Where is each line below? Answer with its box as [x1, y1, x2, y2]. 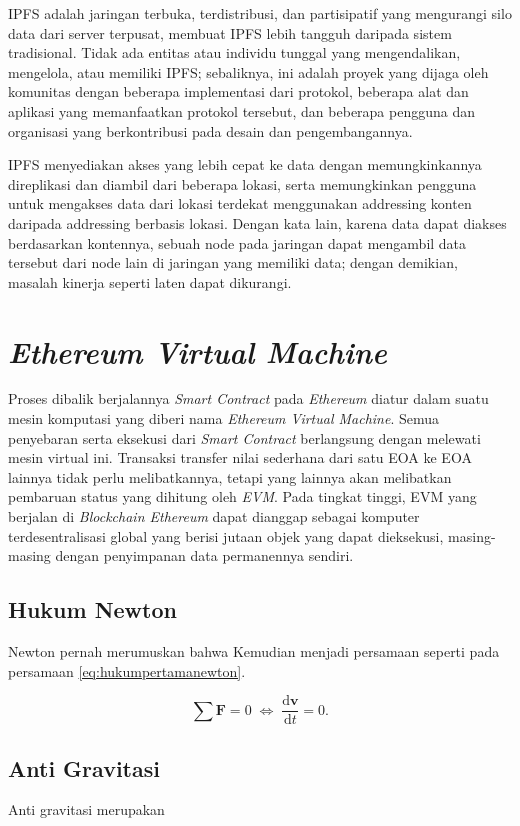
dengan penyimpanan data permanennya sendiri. [55, 545, 354, 566]
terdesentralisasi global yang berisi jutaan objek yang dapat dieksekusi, [8, 525, 444, 546]
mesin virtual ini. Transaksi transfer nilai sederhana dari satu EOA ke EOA [8, 447, 472, 468]
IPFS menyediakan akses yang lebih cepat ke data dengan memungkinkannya [8, 154, 482, 175]
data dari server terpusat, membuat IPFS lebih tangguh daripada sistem [8, 22, 452, 43]
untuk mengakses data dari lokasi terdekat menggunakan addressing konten [8, 193, 472, 214]
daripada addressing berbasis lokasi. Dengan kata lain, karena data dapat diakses [8, 212, 507, 233]
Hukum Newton [8, 594, 177, 625]
